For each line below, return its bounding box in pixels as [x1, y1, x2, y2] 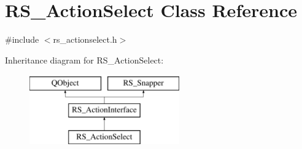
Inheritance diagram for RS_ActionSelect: [5, 53, 164, 66]
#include [5, 33, 39, 46]
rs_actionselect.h [53, 33, 117, 46]
